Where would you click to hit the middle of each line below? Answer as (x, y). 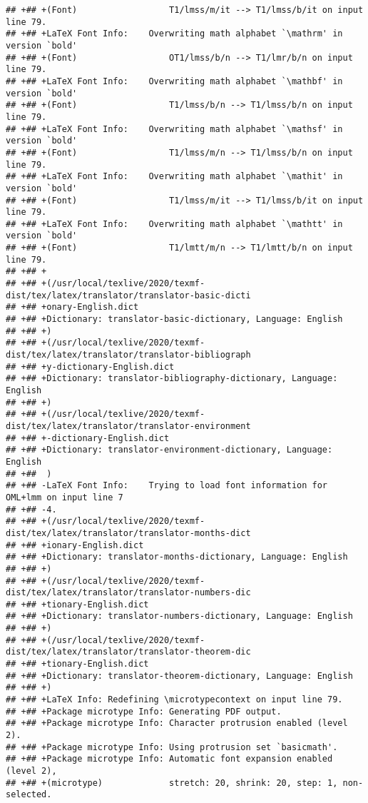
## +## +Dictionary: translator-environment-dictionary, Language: (169, 450)
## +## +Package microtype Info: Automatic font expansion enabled (169, 759)
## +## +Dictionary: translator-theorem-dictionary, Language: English (179, 676)
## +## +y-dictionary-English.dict (90, 367)
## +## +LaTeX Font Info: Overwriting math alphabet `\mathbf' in (174, 81)
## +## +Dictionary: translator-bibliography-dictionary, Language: (172, 379)
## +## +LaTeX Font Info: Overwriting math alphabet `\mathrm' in (174, 34)
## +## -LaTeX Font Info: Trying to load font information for (167, 486)
